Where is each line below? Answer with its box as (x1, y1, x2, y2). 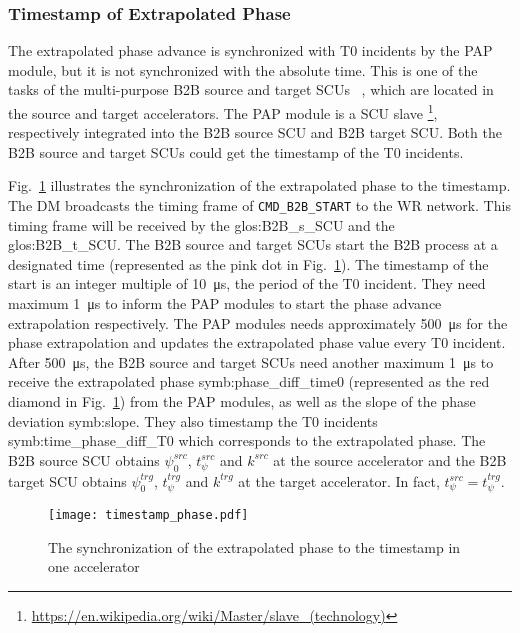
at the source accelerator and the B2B (273, 449, 507, 470)
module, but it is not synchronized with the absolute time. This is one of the (8, 59, 478, 80)
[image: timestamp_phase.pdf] (48, 508, 249, 523)
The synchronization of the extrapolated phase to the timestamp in (48, 536, 461, 557)
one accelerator (48, 556, 140, 577)
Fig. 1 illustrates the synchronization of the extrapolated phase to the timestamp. (8, 175, 511, 196)
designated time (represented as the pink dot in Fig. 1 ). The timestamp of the (8, 253, 489, 274)
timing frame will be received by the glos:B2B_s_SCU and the (8, 214, 395, 235)
